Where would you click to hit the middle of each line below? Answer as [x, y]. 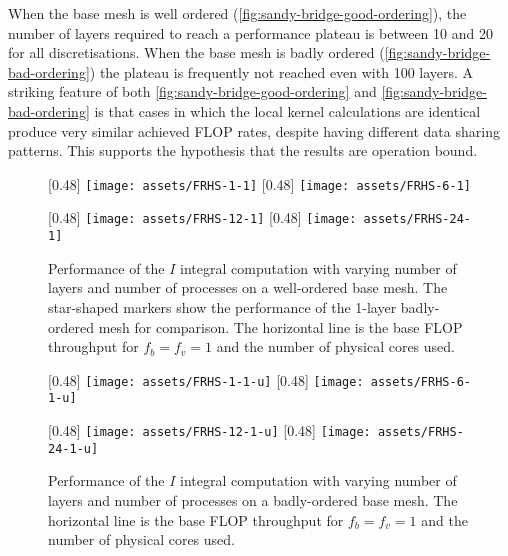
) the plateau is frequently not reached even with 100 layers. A [281, 71]
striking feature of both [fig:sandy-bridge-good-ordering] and [192, 91]
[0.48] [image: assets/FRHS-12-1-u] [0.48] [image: [209, 430]
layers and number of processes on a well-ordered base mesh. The [248, 287]
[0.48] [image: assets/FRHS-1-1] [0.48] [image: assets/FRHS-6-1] [259, 183]
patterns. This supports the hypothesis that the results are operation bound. [243, 150]
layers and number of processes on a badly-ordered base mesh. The [253, 499]
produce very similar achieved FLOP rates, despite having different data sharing [254, 130]
